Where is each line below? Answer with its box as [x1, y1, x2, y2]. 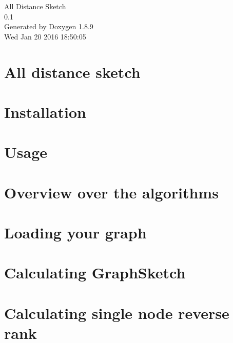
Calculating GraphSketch [4, 262, 186, 283]
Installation [4, 101, 86, 122]
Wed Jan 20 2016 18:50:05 [4, 31, 86, 42]
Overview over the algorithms [4, 181, 219, 203]
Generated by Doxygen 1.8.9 [4, 21, 93, 32]
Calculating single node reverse [4, 302, 229, 323]
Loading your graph [4, 222, 147, 243]
